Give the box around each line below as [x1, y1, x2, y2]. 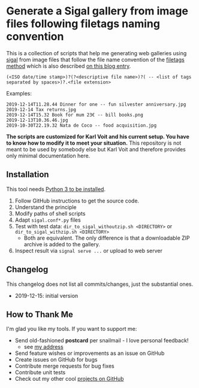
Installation [6, 169, 49, 180]
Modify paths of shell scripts [14, 210, 86, 217]
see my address [23, 344, 64, 351]
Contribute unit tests [14, 369, 66, 376]
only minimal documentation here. [6, 152, 91, 159]
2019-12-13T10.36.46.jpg [6, 117, 68, 123]
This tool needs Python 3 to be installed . [6, 185, 106, 193]
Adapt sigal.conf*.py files [14, 216, 81, 223]
